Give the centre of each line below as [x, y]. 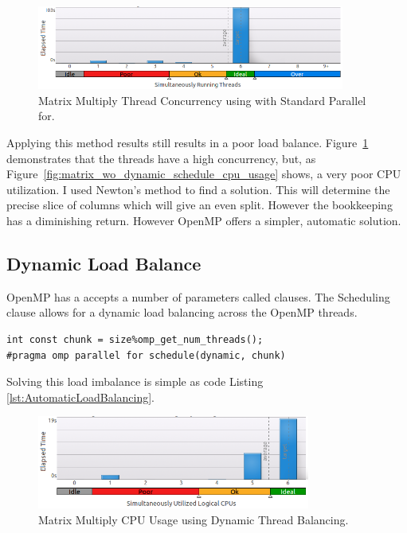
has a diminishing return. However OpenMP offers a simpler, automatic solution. [204, 220]
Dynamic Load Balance [104, 263]
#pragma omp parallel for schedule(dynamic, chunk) [146, 355]
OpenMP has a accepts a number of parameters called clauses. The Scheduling [198, 296]
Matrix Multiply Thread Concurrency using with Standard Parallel [202, 100]
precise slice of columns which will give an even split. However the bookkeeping [200, 205]
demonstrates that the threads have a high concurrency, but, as [161, 158]
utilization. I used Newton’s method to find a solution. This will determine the [198, 189]
